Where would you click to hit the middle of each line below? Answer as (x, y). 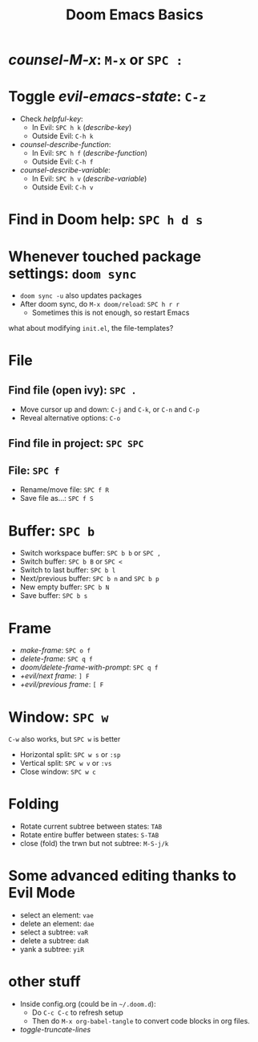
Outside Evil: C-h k (62, 136)
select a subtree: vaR (54, 932)
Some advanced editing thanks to (122, 876)
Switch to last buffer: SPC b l (68, 570)
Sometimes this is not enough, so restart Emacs (111, 313)
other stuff (45, 982)
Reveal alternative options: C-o (70, 418)
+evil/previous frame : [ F (62, 685)
